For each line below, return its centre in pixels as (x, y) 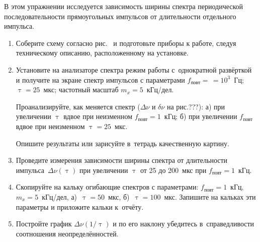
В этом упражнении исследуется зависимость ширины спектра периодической (124, 6)
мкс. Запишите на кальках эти (210, 196)
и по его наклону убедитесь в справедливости (184, 224)
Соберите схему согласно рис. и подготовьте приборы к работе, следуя (126, 43)
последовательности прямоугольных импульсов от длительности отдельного (120, 16)
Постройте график (44, 224)
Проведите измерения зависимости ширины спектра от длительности (122, 160)
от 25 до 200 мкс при (174, 170)
